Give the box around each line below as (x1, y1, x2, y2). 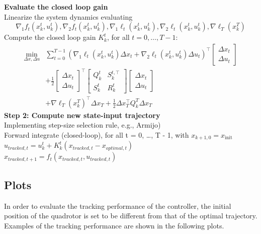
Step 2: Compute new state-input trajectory (4, 109, 160, 120)
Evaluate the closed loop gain (4, 2, 108, 12)
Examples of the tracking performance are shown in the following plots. (4, 220, 224, 230)
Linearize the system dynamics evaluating (4, 11, 133, 22)
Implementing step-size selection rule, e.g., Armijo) (4, 120, 161, 130)
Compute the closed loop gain (4, 32, 96, 42)
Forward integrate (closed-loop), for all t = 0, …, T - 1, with (4, 129, 189, 140)
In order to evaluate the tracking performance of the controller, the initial (4, 200, 231, 211)
